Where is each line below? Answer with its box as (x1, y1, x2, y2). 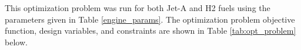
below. (5, 35, 28, 48)
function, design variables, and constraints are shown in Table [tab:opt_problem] (5, 24, 296, 37)
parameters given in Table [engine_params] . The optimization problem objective (5, 13, 295, 25)
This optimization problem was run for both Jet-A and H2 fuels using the (5, 2, 270, 13)
